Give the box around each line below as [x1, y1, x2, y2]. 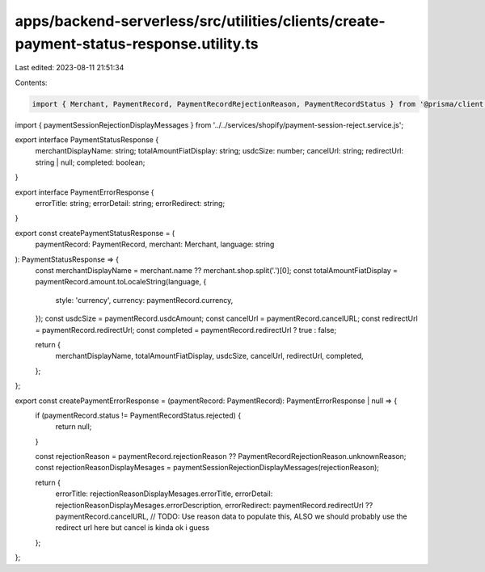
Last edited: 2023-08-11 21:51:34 [15, 63, 124, 73]
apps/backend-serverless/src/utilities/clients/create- [15, 12, 386, 30]
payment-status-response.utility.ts [15, 35, 259, 53]
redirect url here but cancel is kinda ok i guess [55, 523, 210, 532]
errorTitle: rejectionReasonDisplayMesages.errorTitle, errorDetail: [55, 489, 273, 498]
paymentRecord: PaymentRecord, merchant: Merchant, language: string [35, 239, 275, 250]
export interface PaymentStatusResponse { [15, 135, 159, 145]
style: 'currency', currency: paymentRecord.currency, [55, 295, 234, 305]
